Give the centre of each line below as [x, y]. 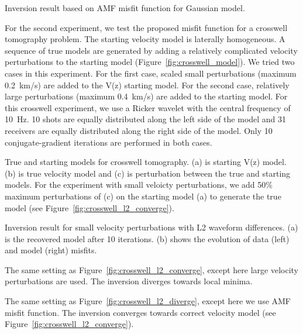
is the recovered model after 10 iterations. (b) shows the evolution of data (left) [147, 238]
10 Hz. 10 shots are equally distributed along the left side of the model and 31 [146, 119]
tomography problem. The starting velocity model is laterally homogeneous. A [145, 39]
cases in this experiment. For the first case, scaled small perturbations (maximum [151, 73]
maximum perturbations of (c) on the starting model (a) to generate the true [143, 196]
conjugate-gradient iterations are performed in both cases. [109, 142]
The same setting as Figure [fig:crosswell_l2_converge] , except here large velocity [152, 269]
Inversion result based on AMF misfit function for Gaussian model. [125, 8]
